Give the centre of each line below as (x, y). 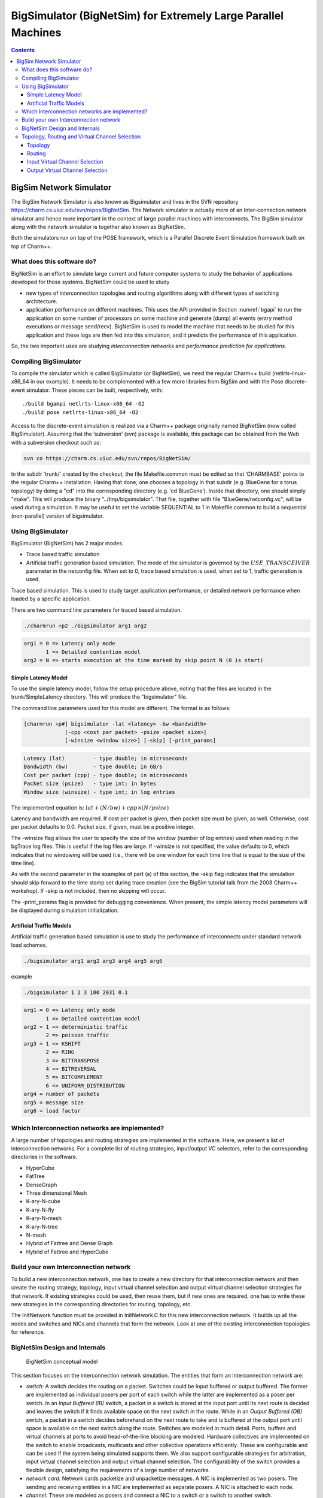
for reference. (28, 1332)
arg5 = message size (54, 1102)
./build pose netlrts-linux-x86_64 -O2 (80, 412)
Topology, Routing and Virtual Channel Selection (81, 137)
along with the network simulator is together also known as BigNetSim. (98, 226)
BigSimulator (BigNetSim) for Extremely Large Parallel (147, 16)
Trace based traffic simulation (63, 554)
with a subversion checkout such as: (56, 442)
